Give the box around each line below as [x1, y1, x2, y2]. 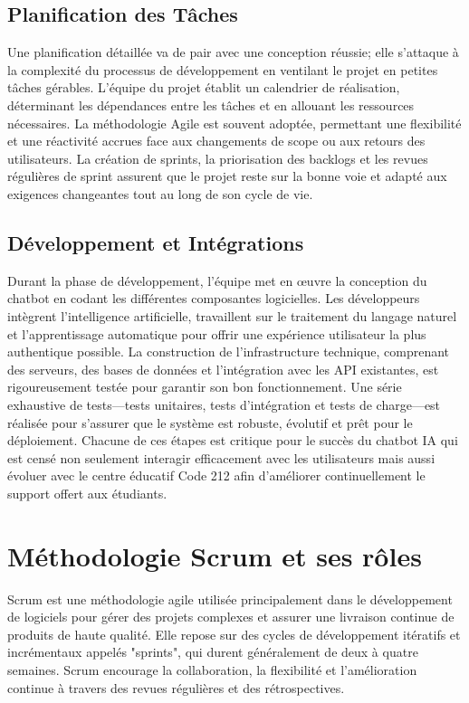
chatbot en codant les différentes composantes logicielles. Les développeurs [7, 289, 420, 308]
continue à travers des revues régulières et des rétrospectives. [7, 678, 345, 697]
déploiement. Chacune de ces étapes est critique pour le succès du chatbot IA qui [7, 431, 458, 450]
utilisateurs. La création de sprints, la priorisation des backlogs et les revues [7, 148, 428, 167]
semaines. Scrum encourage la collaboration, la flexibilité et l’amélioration [7, 660, 417, 679]
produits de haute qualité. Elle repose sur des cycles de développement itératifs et [7, 624, 461, 643]
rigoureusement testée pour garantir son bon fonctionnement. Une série [7, 377, 402, 396]
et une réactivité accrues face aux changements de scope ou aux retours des [7, 131, 426, 150]
